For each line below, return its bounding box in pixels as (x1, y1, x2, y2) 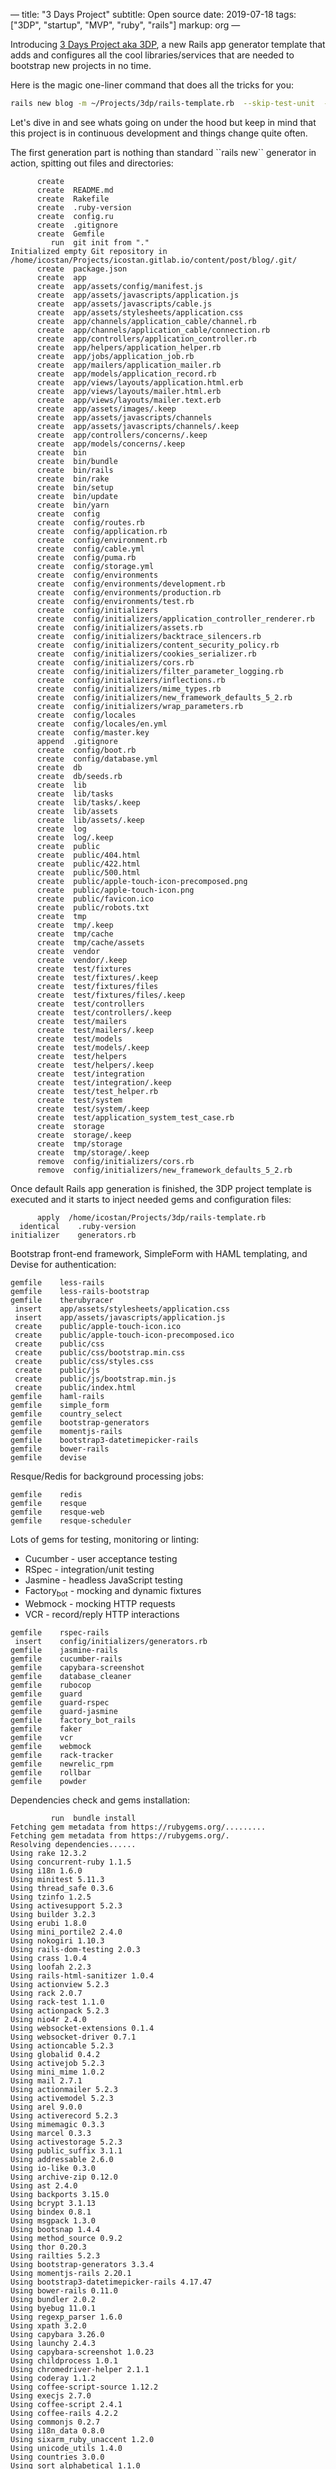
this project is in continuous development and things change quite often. (10, 127, 308, 139)
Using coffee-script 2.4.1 (10, 2399, 123, 2409)
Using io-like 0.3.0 (10, 2163, 97, 2173)
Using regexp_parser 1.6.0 (10, 2312, 123, 2322)
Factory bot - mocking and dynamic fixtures (24, 1584, 202, 1599)
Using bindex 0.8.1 (10, 2207, 92, 2217)
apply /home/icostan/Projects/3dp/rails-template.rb (36, 1212, 267, 1223)
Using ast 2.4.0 (10, 2180, 78, 2191)
